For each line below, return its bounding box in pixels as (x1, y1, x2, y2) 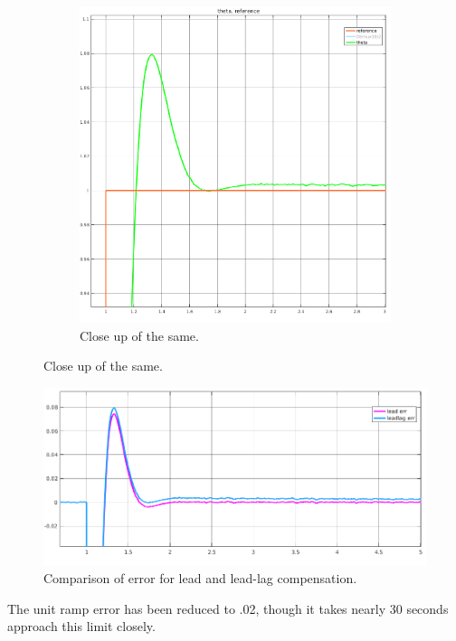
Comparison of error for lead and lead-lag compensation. (43, 569, 357, 588)
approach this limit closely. (7, 617, 156, 636)
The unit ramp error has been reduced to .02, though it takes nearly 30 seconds (7, 599, 449, 617)
